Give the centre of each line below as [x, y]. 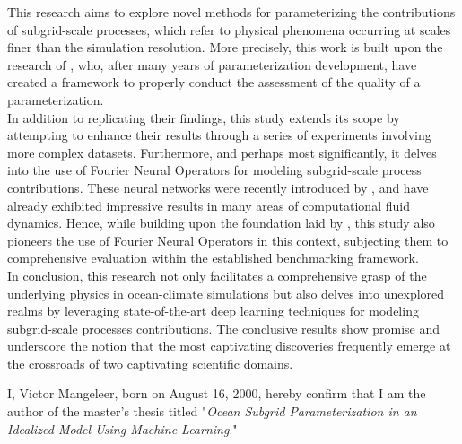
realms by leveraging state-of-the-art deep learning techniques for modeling [213, 311]
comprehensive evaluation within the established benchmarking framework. [213, 258]
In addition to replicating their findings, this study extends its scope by [204, 117]
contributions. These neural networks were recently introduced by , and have [218, 187]
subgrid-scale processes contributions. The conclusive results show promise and [224, 328]
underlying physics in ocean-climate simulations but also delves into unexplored [226, 293]
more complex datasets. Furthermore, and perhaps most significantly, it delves [222, 152]
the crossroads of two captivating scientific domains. [150, 363]
